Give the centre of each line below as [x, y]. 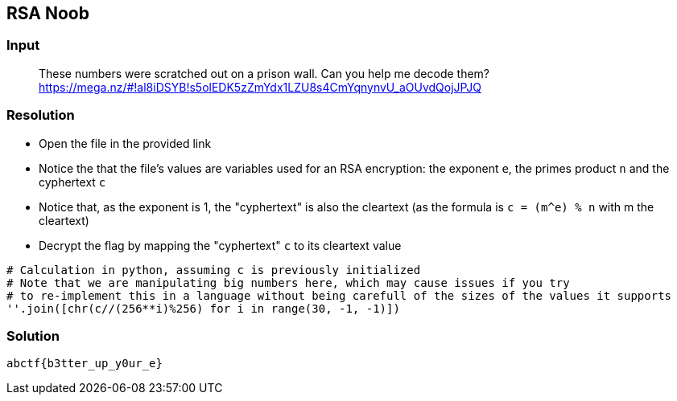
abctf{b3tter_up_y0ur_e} [85, 364]
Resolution [41, 115]
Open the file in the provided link [125, 143]
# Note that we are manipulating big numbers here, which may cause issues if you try [288, 282]
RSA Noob [48, 13]
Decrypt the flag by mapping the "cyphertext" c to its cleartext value [220, 245]
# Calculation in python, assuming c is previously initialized [214, 270]
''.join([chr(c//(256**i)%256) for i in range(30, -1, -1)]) [203, 308]
